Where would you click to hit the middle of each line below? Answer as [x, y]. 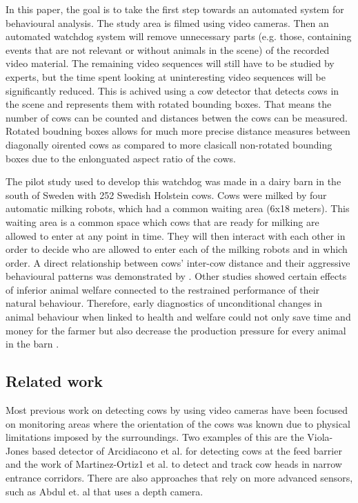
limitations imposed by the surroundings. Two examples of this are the [155, 437]
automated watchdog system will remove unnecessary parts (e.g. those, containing [179, 36]
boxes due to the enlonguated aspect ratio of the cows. [121, 158]
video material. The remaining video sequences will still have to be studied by [170, 63]
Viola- [320, 437]
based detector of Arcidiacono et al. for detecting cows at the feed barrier [187, 450]
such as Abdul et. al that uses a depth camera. [105, 491]
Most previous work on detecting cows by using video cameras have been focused [177, 410]
